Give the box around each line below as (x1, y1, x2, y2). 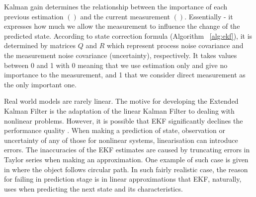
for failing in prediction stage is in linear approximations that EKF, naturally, (4, 174, 242, 184)
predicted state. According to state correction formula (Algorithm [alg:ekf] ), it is (4, 30, 253, 41)
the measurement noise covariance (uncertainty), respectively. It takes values (4, 50, 237, 60)
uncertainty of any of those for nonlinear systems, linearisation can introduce (4, 134, 238, 145)
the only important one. (4, 79, 77, 89)
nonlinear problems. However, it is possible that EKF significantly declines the (4, 115, 243, 126)
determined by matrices (4, 40, 76, 51)
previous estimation (4, 11, 64, 21)
